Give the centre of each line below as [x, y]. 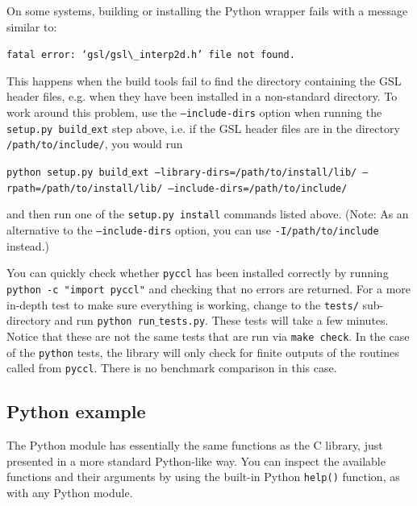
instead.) [28, 245]
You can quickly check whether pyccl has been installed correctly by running [198, 273]
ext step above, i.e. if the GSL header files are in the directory [245, 128]
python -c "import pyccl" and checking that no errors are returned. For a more [209, 288]
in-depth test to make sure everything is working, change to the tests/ [183, 304]
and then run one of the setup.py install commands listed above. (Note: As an [208, 214]
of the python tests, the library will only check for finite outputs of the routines [203, 352]
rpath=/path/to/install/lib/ [85, 188]
